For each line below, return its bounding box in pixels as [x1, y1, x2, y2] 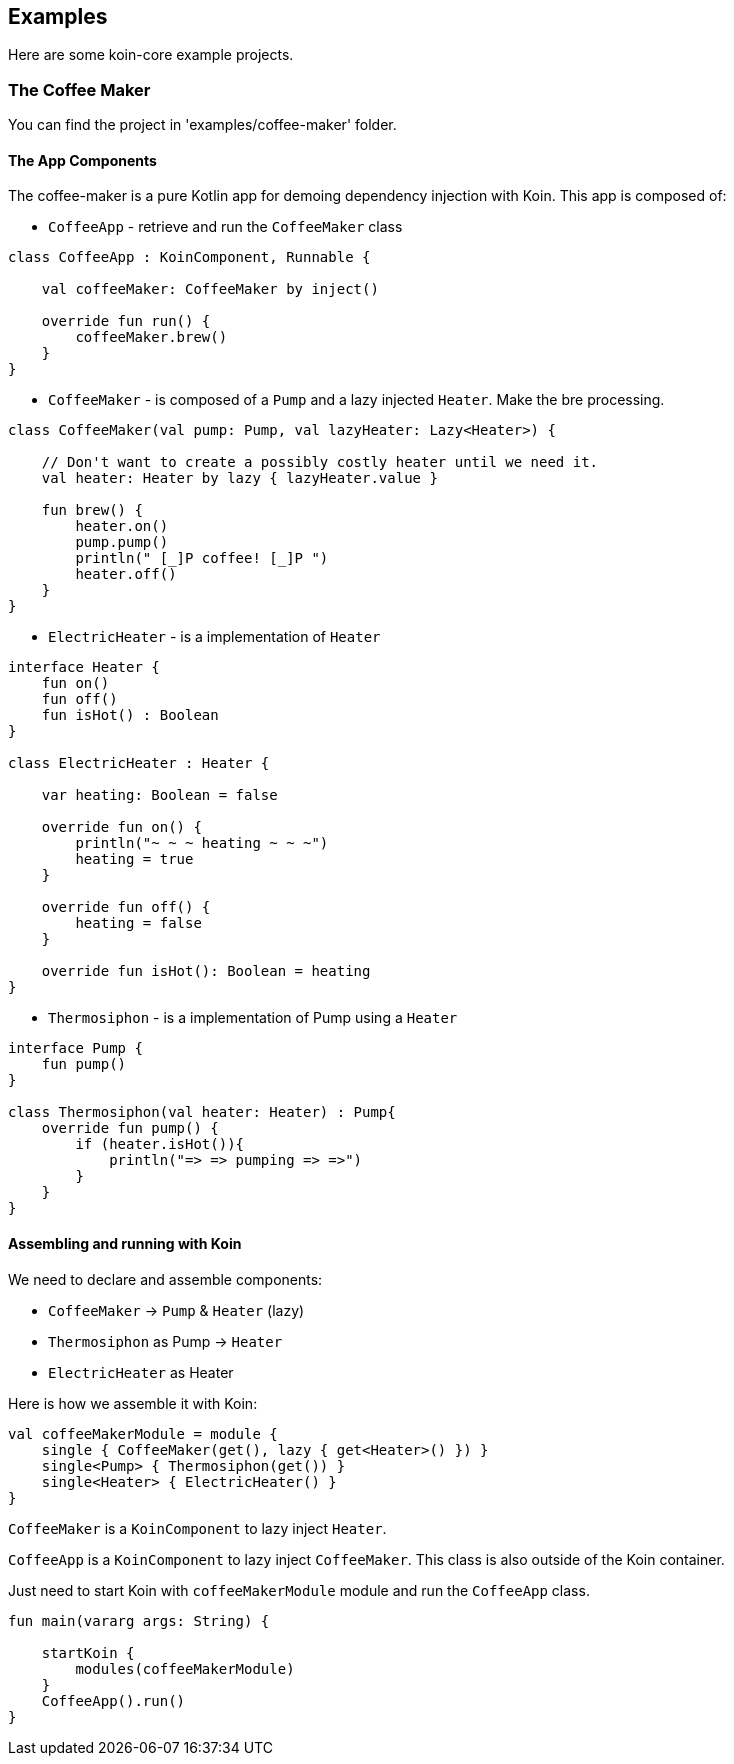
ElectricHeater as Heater [48, 1363, 234, 1381]
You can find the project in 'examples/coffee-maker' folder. [8, 116, 397, 134]
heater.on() [75, 518, 169, 535]
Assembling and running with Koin [8, 1235, 242, 1252]
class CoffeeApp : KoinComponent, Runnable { [8, 249, 371, 266]
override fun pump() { [41, 1120, 219, 1137]
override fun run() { [41, 313, 211, 330]
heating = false [75, 915, 202, 932]
